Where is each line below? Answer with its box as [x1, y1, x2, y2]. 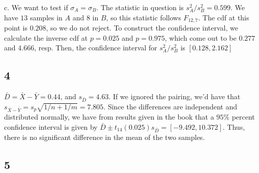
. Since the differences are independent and [103, 101, 238, 111]
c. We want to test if [4, 2, 68, 12]
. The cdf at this [198, 12, 249, 22]
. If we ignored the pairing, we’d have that [108, 91, 241, 102]
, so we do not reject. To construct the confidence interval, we [46, 22, 238, 33]
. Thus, [222, 121, 245, 132]
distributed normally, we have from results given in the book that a [4, 111, 214, 122]
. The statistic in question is [96, 2, 184, 12]
